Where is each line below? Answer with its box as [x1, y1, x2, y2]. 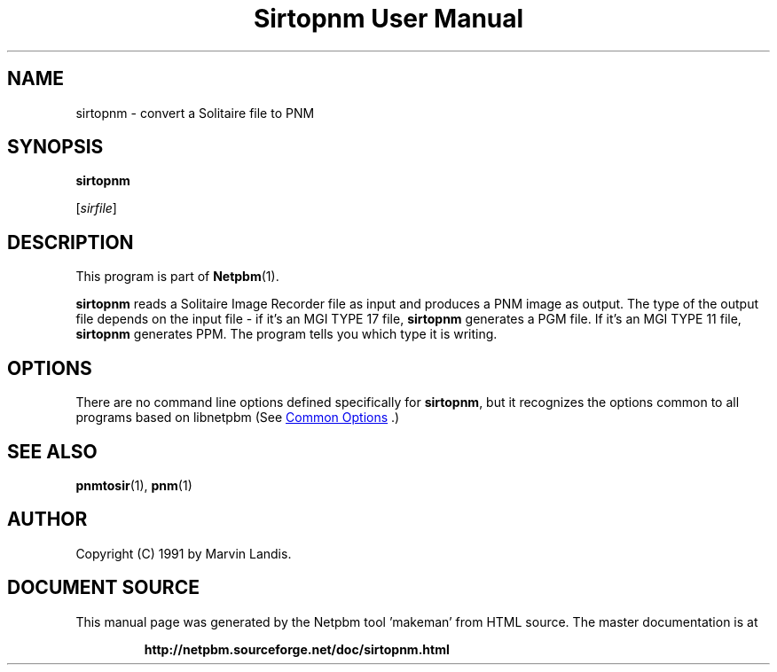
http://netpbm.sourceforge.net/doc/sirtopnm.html [144, 641, 450, 657]
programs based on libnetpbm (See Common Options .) [75, 410, 400, 426]
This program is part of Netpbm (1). [75, 269, 279, 285]
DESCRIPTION [7, 231, 134, 254]
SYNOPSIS [7, 136, 104, 159]
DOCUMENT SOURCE [7, 576, 200, 599]
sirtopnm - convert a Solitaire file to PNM [75, 105, 315, 121]
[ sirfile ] [75, 200, 117, 216]
